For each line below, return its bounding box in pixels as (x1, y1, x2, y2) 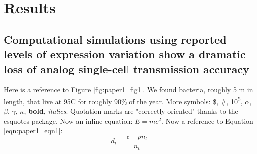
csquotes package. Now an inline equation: (4, 115, 133, 126)
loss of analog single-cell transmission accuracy (4, 61, 249, 76)
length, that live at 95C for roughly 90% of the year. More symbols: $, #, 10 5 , (4, 94, 243, 106)
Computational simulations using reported (4, 31, 227, 47)
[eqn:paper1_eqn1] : (4, 125, 63, 136)
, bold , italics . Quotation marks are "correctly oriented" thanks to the (24, 106, 238, 116)
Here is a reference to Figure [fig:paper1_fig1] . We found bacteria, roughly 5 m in (4, 84, 253, 95)
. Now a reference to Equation (161, 115, 253, 126)
